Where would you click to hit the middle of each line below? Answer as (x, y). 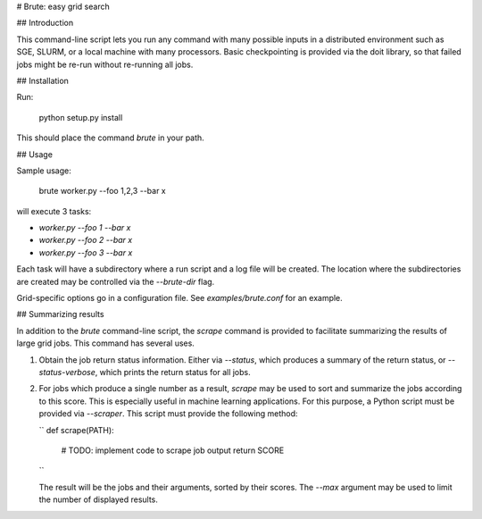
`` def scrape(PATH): (77, 430)
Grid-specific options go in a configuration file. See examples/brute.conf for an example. (179, 298)
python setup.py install (81, 117)
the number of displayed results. (98, 499)
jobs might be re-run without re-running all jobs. (105, 64)
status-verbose (67, 372)
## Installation (42, 80)
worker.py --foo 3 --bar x (86, 252)
